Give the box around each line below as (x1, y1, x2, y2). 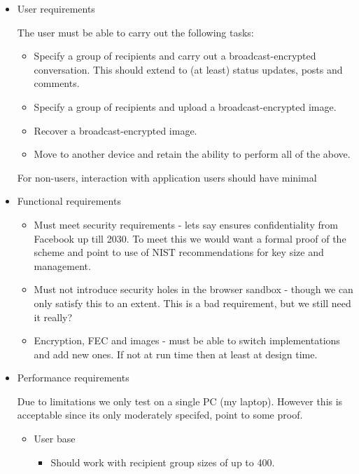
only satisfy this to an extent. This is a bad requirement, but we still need (34, 295, 351, 310)
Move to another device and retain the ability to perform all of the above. (34, 147, 351, 161)
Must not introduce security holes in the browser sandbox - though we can (34, 282, 353, 297)
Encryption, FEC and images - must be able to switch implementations (34, 333, 340, 348)
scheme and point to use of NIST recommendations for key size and (34, 245, 324, 259)
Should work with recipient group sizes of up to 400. (50, 454, 275, 469)
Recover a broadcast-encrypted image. (34, 123, 197, 137)
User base (34, 431, 76, 446)
